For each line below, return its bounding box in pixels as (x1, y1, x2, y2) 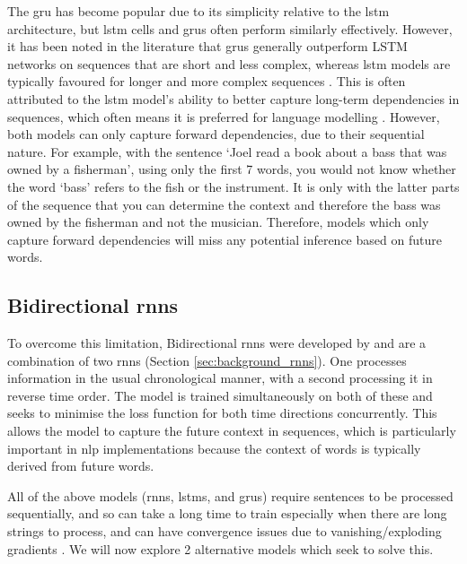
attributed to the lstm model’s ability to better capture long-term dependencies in (7, 89, 460, 108)
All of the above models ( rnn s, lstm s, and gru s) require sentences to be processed (7, 486, 454, 505)
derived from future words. (7, 456, 154, 475)
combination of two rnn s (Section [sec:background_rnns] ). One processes (7, 351, 407, 369)
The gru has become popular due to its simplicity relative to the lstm (7, 2, 390, 20)
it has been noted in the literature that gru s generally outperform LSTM (7, 37, 408, 56)
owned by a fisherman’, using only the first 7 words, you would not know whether (7, 160, 456, 178)
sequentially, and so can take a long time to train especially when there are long (7, 504, 447, 523)
